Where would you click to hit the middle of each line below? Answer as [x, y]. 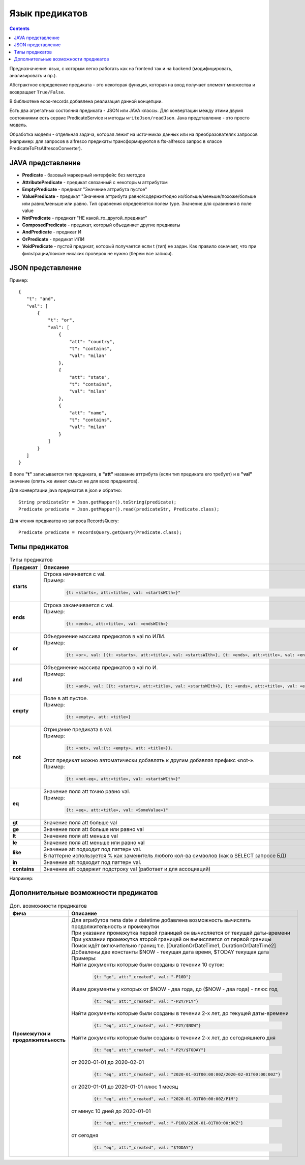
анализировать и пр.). [33, 75]
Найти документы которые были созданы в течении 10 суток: [148, 965]
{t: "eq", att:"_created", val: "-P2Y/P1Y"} [146, 1001]
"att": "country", [92, 341]
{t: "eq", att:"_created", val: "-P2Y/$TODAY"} [150, 1050]
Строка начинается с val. [75, 574]
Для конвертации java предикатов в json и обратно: [66, 490]
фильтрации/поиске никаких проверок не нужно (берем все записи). [98, 253]
